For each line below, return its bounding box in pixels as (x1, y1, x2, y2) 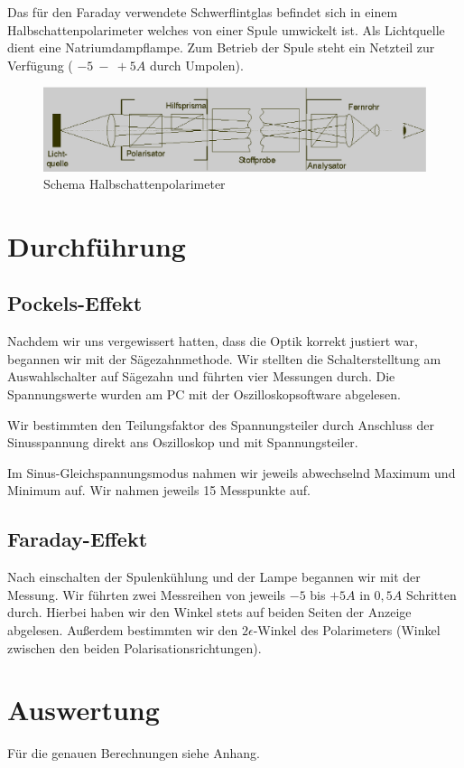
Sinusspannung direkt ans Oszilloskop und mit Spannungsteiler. (7, 433, 358, 452)
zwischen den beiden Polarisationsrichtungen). (7, 638, 262, 657)
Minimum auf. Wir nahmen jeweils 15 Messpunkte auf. (7, 481, 311, 500)
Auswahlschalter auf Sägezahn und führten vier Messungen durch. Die (7, 367, 395, 386)
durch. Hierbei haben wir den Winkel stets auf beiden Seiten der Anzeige (7, 603, 412, 622)
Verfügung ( (7, 55, 73, 74)
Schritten (406, 585, 457, 604)
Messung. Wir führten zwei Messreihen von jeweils (7, 585, 286, 604)
